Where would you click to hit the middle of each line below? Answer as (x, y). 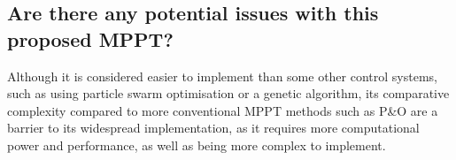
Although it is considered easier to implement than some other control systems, (222, 76)
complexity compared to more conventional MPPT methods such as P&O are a (223, 110)
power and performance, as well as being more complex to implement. (197, 145)
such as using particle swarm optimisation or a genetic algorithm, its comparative (228, 93)
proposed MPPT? (90, 38)
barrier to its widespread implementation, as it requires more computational (213, 128)
